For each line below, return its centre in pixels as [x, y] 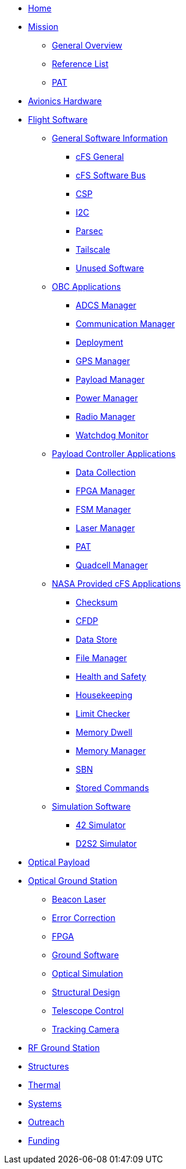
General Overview [87, 45]
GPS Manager [103, 361]
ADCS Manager [106, 305]
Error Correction [84, 918]
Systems [45, 1103]
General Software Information [110, 138]
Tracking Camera [86, 1029]
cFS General [100, 157]
